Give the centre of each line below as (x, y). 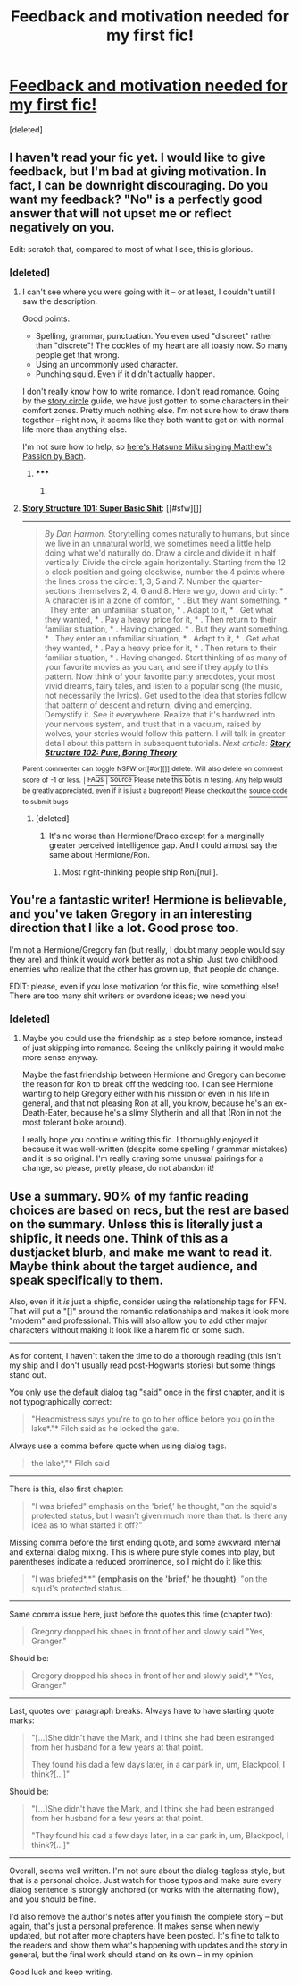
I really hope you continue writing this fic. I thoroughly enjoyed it (140, 1140)
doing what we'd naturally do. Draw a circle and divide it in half (160, 553)
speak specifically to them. (86, 1280)
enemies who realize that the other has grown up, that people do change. (144, 969)
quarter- (247, 581)
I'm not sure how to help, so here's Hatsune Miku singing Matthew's (147, 447)
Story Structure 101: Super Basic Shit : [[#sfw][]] (112, 508)
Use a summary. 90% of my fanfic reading (129, 1196)
